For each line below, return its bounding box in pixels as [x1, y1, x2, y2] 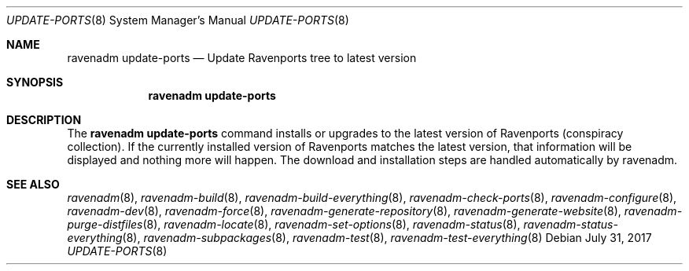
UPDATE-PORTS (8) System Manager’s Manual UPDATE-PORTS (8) [6, 13, 349, 27]
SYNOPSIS [6, 75, 64, 89]
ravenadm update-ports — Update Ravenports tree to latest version [67, 51, 417, 64]
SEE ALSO [6, 178, 60, 191]
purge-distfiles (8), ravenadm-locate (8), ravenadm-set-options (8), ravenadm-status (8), [67, 218, 521, 231]
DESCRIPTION [6, 113, 82, 126]
